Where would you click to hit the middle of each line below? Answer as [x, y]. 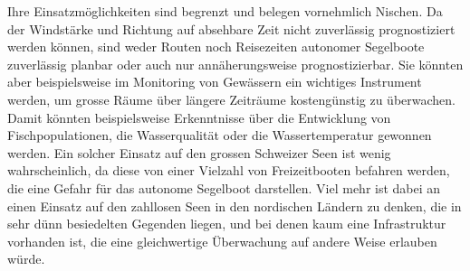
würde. [26, 259]
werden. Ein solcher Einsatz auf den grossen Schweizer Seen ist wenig [199, 152]
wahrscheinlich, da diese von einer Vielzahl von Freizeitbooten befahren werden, [229, 170]
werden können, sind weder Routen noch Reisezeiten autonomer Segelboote [216, 47]
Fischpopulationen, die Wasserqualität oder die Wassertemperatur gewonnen [220, 135]
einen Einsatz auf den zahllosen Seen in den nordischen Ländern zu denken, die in [235, 206]
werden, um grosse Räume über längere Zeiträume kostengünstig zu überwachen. [231, 99]
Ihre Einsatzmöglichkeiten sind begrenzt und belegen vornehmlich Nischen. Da [225, 11]
